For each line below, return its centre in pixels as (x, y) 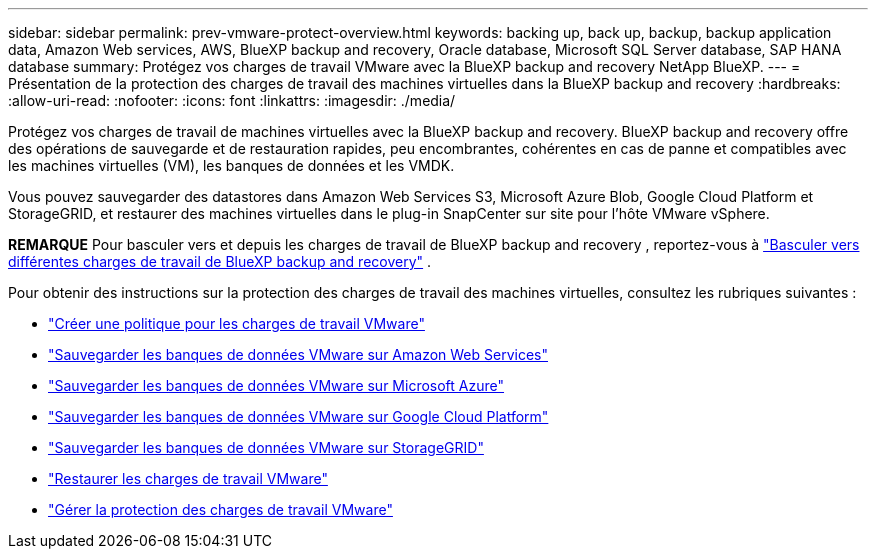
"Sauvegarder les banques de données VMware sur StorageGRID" (266, 447)
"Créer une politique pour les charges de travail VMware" (236, 323)
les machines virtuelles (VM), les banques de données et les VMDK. (231, 165)
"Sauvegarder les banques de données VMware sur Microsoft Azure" (276, 385)
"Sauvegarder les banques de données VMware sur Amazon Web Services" (298, 354)
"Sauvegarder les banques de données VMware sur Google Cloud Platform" (298, 416)
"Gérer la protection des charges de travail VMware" (220, 509)
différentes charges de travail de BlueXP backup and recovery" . (220, 261)
